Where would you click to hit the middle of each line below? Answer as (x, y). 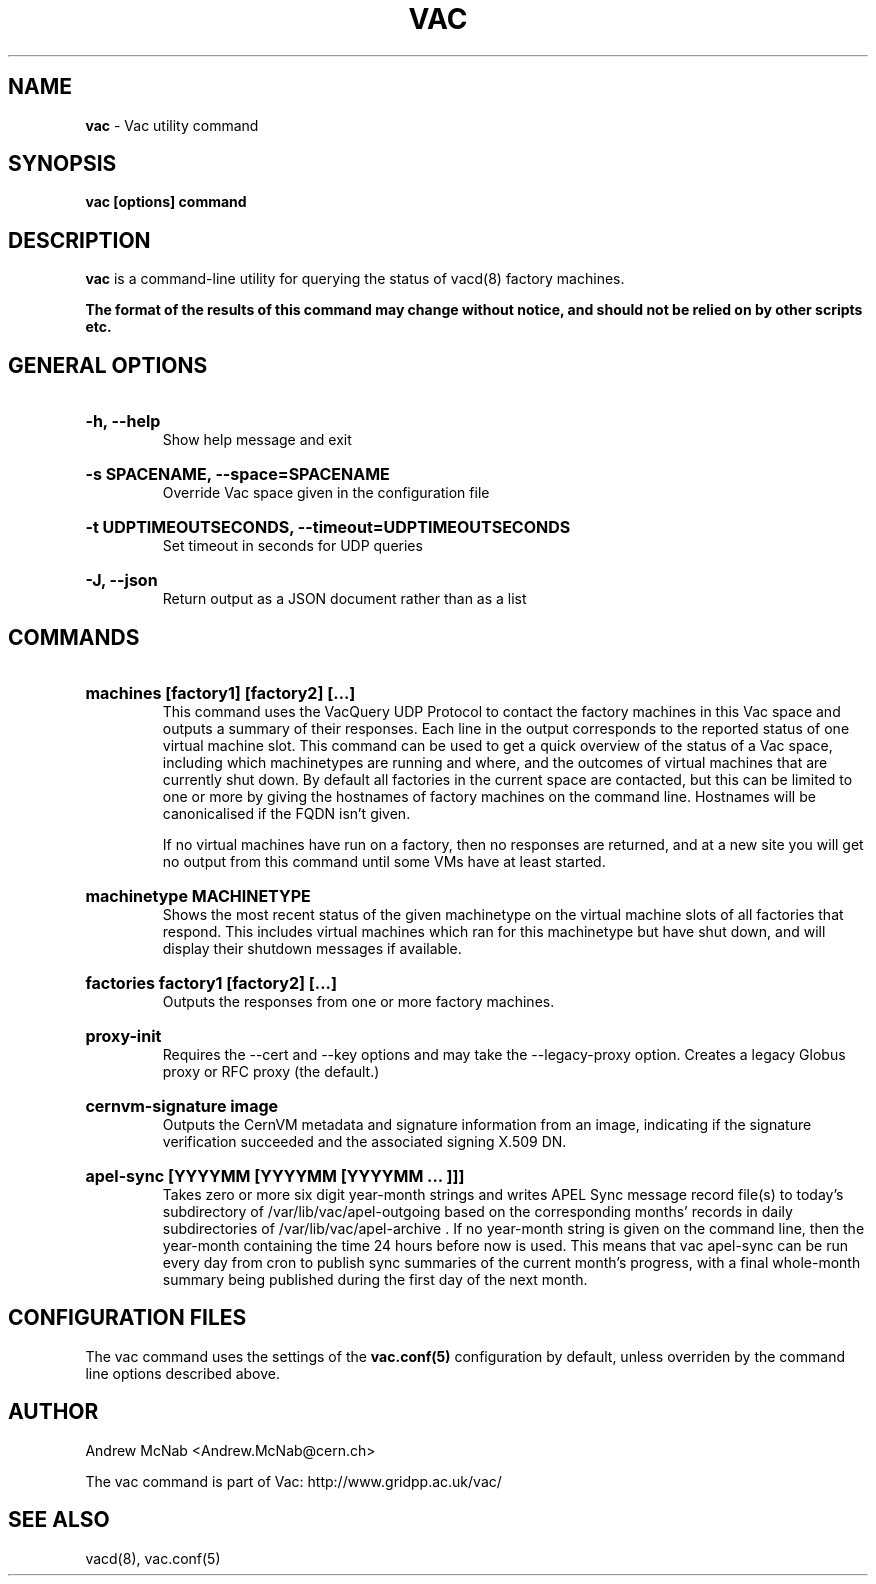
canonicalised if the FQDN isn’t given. (286, 813)
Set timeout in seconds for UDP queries (292, 546)
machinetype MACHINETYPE (198, 895)
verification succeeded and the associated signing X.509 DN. (364, 1141)
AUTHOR (53, 1412)
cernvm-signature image (182, 1105)
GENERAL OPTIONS (108, 365)
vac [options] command (166, 202)
